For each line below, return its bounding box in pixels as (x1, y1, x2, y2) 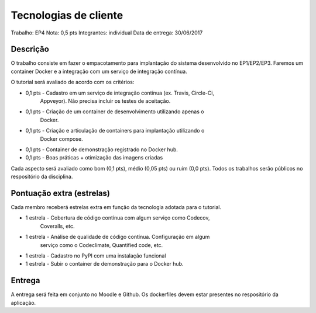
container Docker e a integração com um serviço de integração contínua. (11, 68, 187, 75)
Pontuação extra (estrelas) (11, 188, 111, 198)
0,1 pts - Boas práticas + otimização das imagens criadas (25, 154, 163, 161)
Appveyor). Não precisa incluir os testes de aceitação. (40, 98, 171, 105)
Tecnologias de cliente (11, 9, 123, 22)
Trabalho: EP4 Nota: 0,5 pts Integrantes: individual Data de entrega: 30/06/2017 (11, 29, 203, 36)
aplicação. (11, 299, 36, 306)
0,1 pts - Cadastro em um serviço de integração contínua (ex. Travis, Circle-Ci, (25, 89, 215, 96)
